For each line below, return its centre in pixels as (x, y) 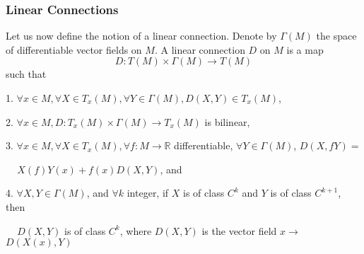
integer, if (148, 193)
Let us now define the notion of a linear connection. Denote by (141, 36)
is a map (305, 49)
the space (336, 36)
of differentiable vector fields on (74, 49)
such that (26, 74)
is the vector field (239, 230)
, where (136, 230)
